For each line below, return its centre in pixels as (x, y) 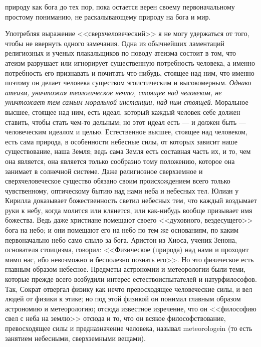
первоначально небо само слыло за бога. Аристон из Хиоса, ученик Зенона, (121, 239)
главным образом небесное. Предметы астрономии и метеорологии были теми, (125, 269)
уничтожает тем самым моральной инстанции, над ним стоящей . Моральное (127, 102)
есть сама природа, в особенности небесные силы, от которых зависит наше (121, 141)
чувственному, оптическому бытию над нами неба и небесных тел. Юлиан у (122, 190)
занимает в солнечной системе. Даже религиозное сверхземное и (104, 171)
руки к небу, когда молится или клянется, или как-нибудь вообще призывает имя (129, 210)
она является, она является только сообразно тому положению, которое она (120, 161)
